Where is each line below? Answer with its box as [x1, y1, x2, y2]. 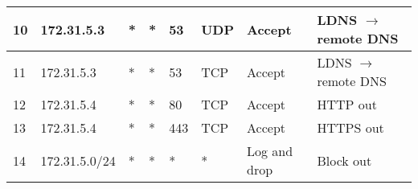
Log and [247, 142, 293, 160]
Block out [317, 150, 372, 170]
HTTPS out [317, 118, 384, 137]
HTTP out [317, 95, 377, 113]
